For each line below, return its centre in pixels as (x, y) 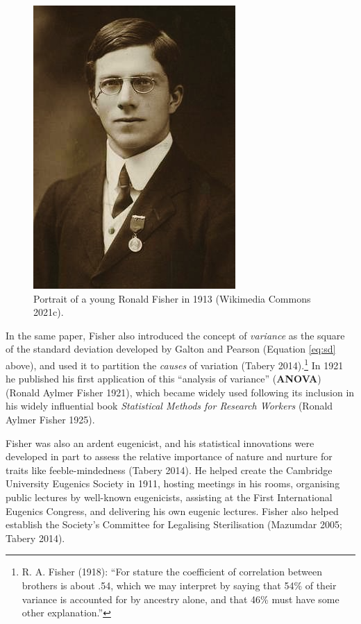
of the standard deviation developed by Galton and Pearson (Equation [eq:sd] (171, 349)
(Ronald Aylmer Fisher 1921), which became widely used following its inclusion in (180, 392)
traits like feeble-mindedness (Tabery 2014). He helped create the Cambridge (169, 470)
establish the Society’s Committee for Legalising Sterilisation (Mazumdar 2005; (174, 524)
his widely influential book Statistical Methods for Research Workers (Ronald (169, 406)
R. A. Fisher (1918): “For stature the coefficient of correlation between (172, 572)
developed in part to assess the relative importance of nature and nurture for (169, 456)
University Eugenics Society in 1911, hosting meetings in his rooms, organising (173, 483)
